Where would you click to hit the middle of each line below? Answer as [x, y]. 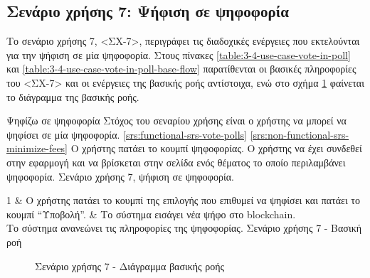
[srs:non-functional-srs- [300, 134]
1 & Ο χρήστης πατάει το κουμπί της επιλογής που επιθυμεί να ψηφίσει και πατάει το [183, 200]
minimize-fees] [37, 148]
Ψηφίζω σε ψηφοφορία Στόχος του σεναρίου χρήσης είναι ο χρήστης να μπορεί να [176, 121]
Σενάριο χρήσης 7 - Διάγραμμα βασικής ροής [130, 266]
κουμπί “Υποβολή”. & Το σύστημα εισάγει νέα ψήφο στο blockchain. [151, 214]
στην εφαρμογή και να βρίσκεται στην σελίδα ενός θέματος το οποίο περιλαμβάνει [176, 162]
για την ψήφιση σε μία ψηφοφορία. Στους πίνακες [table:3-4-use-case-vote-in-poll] [179, 54]
